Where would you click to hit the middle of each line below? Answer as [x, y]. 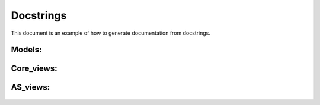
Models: [26, 50]
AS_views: [31, 88]
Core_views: [34, 69]
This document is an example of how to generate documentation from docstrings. [111, 33]
